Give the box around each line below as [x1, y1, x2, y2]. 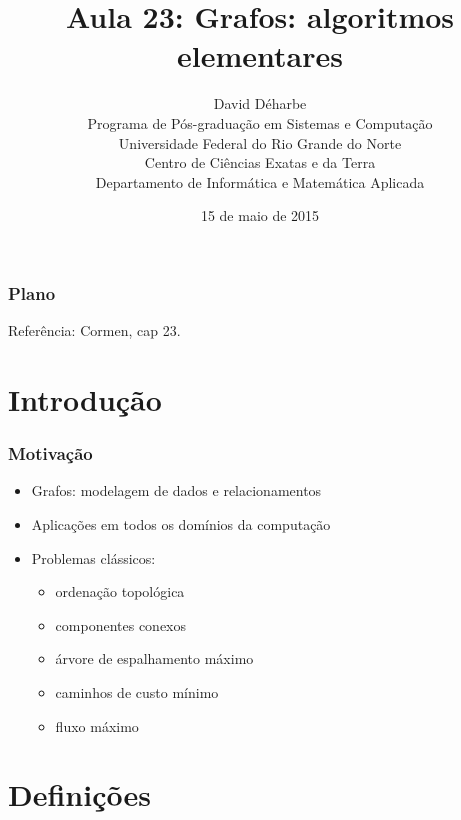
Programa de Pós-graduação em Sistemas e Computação [87, 112, 433, 133]
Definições [8, 774, 151, 815]
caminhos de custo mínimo [55, 681, 219, 702]
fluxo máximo [55, 715, 139, 736]
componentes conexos [55, 614, 187, 635]
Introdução [8, 378, 162, 419]
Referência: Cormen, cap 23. [8, 320, 181, 341]
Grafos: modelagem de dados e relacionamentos [31, 480, 322, 501]
